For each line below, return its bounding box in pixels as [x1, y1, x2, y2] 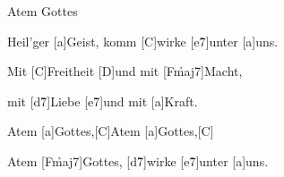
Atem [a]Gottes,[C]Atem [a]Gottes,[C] [7, 122, 214, 140]
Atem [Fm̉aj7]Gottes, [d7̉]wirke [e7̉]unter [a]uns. [7, 151, 269, 170]
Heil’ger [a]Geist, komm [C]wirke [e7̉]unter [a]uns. [7, 31, 279, 50]
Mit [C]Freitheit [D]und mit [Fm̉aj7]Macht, [7, 62, 243, 80]
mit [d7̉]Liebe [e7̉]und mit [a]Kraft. [7, 91, 198, 110]
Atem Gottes [7, 2, 78, 20]
